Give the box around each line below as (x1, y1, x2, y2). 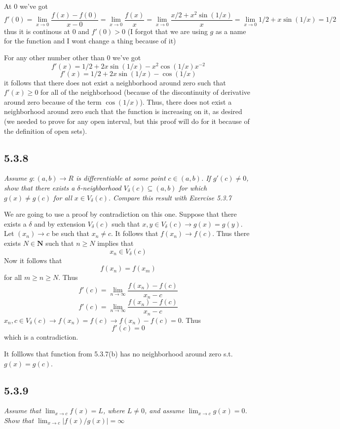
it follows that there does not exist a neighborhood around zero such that (4, 77, 226, 87)
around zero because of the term (4, 96, 102, 107)
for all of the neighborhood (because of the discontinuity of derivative (40, 87, 251, 97)
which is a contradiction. (4, 332, 78, 342)
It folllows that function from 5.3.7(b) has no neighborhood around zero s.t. (4, 348, 233, 358)
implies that (97, 237, 134, 248)
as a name (215, 26, 246, 36)
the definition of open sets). (4, 125, 87, 136)
